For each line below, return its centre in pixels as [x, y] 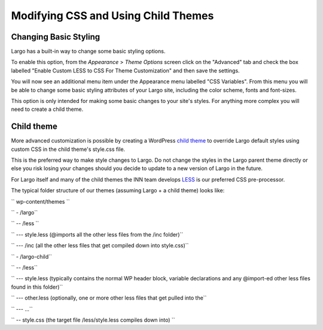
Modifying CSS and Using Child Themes [112, 16]
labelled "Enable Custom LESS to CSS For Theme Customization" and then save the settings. [125, 70]
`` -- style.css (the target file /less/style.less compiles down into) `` [93, 320]
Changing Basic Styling [56, 37]
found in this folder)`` [37, 287]
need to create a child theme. [47, 109]
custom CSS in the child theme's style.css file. [68, 149]
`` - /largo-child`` [31, 256]
